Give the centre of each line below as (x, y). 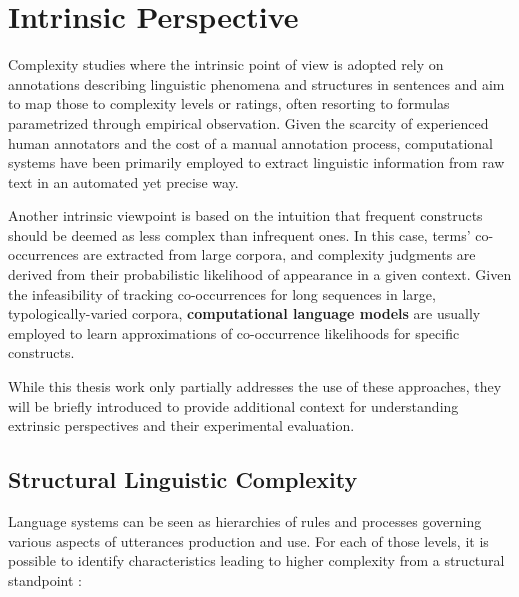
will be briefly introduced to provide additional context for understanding (233, 405)
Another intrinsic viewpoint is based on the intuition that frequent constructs (245, 215)
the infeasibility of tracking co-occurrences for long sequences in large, (222, 293)
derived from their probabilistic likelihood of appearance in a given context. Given (260, 274)
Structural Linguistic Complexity (183, 479)
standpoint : (45, 579)
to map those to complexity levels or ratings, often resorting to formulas (229, 103)
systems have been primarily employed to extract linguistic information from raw (256, 162)
